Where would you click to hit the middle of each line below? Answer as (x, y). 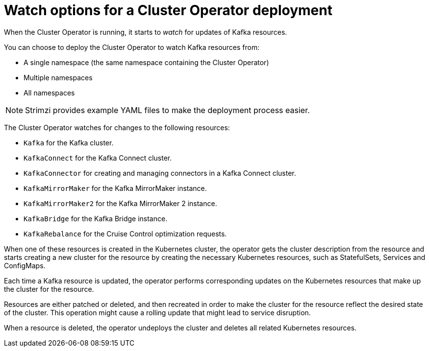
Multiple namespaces (58, 77)
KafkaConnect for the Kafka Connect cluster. (98, 158)
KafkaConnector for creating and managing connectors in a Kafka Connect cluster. (160, 173)
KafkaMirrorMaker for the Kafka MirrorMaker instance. (115, 188)
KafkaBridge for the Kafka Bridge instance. (96, 218)
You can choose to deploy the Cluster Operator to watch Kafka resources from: (132, 47)
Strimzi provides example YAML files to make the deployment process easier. (167, 110)
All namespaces (49, 93)
